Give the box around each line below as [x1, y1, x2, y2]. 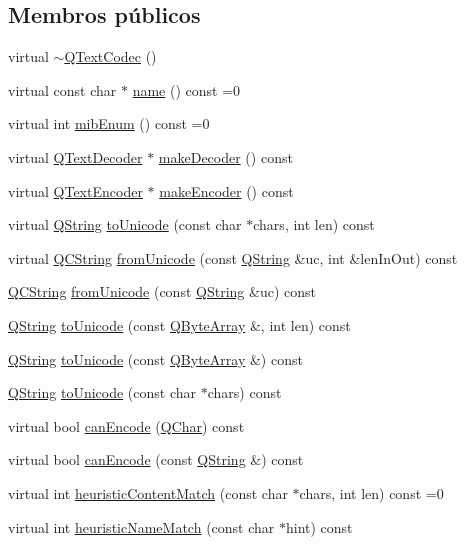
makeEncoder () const [159, 180, 294, 201]
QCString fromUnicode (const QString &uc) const [8, 281, 316, 302]
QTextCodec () [64, 46, 157, 67]
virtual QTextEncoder [8, 180, 143, 201]
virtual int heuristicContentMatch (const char [8, 482, 288, 503]
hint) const [285, 516, 353, 537]
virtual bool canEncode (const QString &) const [8, 449, 304, 470]
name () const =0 [132, 79, 241, 100]
